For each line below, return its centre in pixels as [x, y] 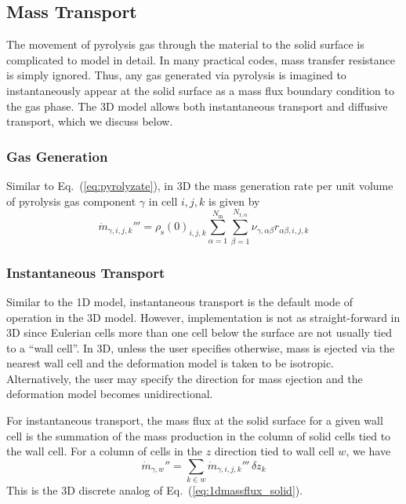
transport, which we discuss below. [90, 121]
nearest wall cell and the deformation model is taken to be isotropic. [170, 363]
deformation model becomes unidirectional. [110, 394]
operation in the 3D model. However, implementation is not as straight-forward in [203, 317]
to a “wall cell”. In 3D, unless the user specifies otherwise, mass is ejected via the [201, 347]
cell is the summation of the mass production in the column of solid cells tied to [199, 435]
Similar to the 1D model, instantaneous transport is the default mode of [180, 301]
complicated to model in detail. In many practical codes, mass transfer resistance [201, 59]
